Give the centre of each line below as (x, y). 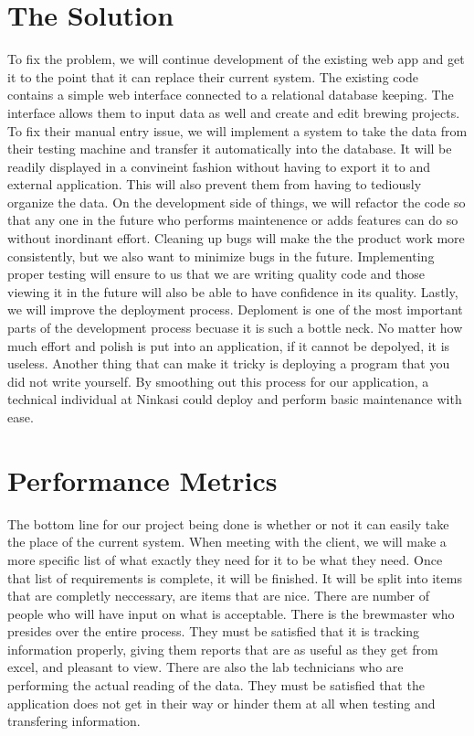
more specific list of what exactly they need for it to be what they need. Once (225, 559)
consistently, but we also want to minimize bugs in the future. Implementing (221, 256)
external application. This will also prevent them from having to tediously (215, 184)
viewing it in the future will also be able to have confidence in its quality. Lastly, (233, 291)
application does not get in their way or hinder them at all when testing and (221, 703)
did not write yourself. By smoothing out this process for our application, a (218, 381)
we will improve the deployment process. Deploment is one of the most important (235, 309)
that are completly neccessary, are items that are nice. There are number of (219, 596)
